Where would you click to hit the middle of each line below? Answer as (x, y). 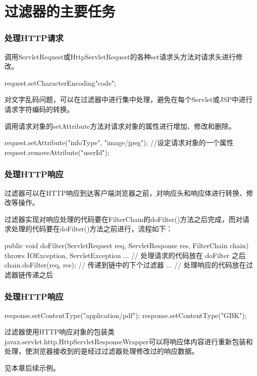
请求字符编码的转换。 (39, 109)
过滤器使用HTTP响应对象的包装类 (60, 332)
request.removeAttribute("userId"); (57, 152)
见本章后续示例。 (32, 367)
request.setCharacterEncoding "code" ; (60, 82)
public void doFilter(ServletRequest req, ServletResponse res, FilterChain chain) (127, 245)
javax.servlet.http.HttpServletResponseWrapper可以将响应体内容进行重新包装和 (129, 341)
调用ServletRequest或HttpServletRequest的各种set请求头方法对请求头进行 (120, 56)
